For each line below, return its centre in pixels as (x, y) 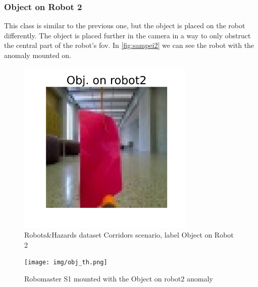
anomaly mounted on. (38, 55)
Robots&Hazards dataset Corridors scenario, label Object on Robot (129, 235)
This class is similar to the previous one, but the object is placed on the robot (125, 25)
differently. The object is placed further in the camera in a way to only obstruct (127, 35)
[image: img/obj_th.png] (66, 263)
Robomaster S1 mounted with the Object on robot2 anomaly (119, 279)
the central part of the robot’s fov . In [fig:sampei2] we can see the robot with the (129, 45)
